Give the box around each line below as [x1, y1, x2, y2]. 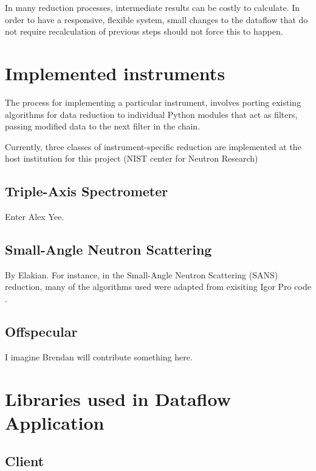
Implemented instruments [5, 60, 225, 85]
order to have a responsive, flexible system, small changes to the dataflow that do [5, 13, 308, 26]
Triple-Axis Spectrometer [5, 182, 168, 201]
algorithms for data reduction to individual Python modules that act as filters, [5, 108, 298, 120]
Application [5, 410, 105, 435]
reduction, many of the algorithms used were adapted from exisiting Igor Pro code [5, 280, 311, 293]
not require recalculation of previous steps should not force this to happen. [5, 25, 283, 38]
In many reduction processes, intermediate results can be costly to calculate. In [5, 1, 300, 13]
